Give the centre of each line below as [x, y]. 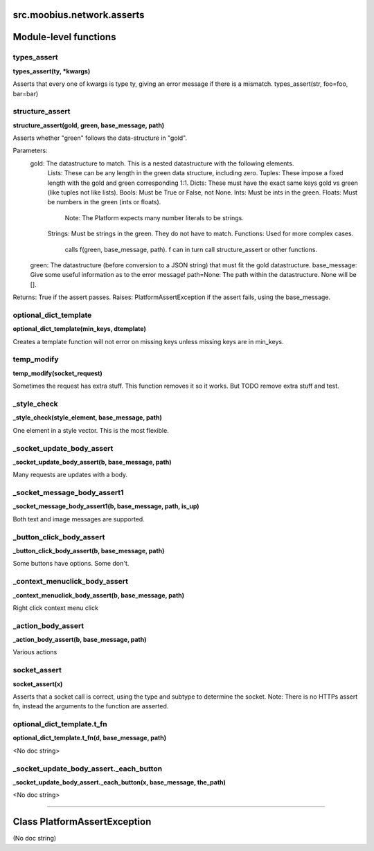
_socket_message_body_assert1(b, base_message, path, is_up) [106, 506]
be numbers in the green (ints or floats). [104, 202]
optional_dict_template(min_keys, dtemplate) [80, 329]
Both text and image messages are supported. [79, 519]
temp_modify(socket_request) [58, 373]
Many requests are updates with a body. [70, 475]
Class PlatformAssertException [82, 822]
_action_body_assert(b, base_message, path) [80, 640]
